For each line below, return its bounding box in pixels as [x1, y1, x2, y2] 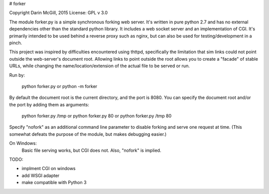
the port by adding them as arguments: [9, 101, 89, 107]
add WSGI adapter [21, 172, 60, 179]
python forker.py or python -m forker [21, 83, 98, 89]
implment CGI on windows [21, 166, 76, 172]
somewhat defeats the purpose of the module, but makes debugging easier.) [9, 131, 167, 137]
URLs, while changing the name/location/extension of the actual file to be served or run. [9, 63, 190, 69]
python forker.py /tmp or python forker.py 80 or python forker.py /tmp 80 [21, 113, 172, 119]
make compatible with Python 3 [21, 180, 87, 186]
